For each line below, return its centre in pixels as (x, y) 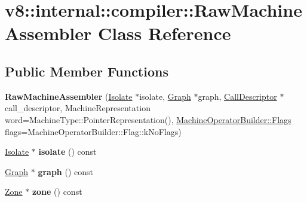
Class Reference (165, 33)
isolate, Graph (165, 96)
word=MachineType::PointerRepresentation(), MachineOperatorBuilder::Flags (148, 119)
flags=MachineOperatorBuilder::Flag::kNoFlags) (93, 131)
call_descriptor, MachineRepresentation (78, 108)
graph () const (65, 171)
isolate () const (67, 151)
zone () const (57, 192)
